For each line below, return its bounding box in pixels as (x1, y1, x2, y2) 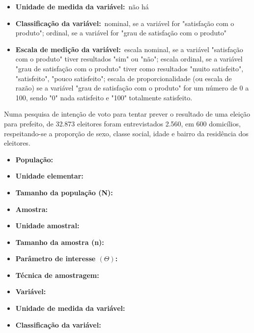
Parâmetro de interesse (15, 253, 96, 264)
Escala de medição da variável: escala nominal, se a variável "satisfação (15, 44, 243, 54)
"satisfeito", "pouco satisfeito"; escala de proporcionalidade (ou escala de (15, 73, 232, 83)
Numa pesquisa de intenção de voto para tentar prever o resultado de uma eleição (4, 109, 250, 119)
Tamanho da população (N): (15, 187, 113, 197)
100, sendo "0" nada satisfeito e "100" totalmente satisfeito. (15, 92, 193, 102)
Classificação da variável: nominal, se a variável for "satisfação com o (15, 18, 234, 28)
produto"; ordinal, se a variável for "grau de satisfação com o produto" (15, 28, 226, 38)
